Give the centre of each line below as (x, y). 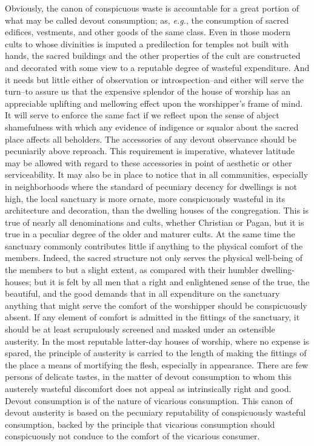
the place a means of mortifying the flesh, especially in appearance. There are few (157, 364)
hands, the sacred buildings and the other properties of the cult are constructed (153, 56)
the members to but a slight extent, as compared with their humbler (132, 270)
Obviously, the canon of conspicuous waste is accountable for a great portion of (152, 8)
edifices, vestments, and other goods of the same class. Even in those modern (148, 32)
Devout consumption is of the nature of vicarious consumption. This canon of (149, 400)
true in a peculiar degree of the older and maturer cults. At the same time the (150, 234)
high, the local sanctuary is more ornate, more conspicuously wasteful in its (145, 198)
